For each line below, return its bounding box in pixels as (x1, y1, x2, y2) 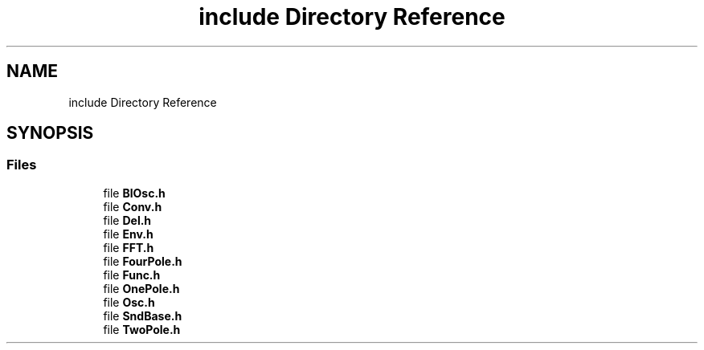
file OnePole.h (103, 281, 180, 295)
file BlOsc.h (103, 185, 166, 200)
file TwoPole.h (103, 322, 181, 336)
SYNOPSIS (6, 123, 94, 144)
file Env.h (103, 226, 153, 241)
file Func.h (103, 267, 161, 282)
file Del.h (103, 213, 152, 227)
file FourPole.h (103, 254, 182, 268)
